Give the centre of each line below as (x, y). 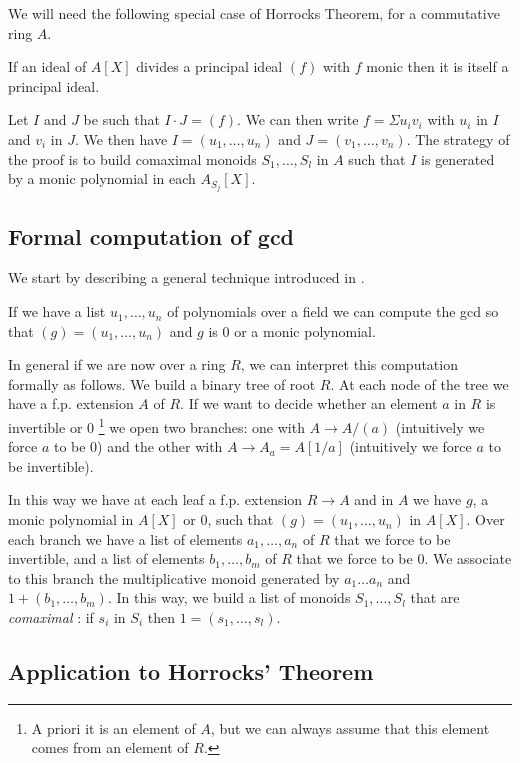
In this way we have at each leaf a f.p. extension (155, 499)
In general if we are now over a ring (117, 364)
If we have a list (57, 311)
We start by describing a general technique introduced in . (186, 277)
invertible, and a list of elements (106, 558)
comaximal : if (51, 617)
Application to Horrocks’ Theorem (191, 671)
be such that (121, 119)
